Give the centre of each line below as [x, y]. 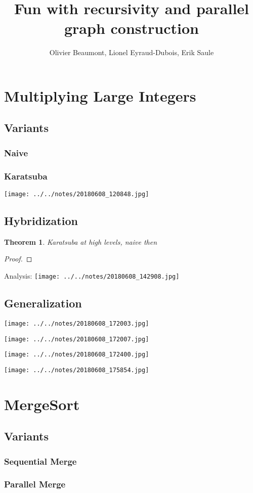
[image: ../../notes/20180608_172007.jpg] [77, 339]
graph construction [132, 28]
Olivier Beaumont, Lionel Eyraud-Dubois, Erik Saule [132, 52]
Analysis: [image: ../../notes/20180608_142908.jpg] [92, 275]
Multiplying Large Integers [100, 95]
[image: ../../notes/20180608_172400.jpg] [77, 355]
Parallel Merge [35, 484]
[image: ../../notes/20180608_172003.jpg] [77, 323]
